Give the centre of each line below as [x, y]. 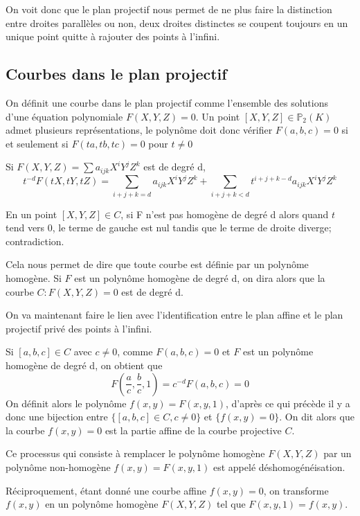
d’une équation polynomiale [64, 116]
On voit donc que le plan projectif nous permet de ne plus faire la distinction [169, 9]
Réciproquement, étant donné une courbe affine [106, 490]
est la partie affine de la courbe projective [193, 430]
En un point [31, 214]
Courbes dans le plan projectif [116, 74]
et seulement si [37, 143]
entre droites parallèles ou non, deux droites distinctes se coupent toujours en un [177, 23]
